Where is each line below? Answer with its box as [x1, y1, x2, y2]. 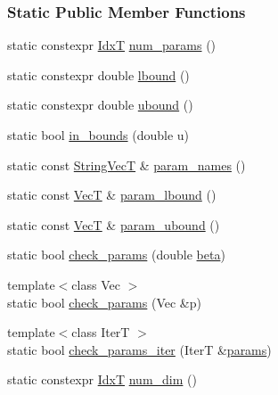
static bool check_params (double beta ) [7, 245, 225, 264]
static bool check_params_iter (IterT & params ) [7, 340, 272, 358]
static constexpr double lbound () [7, 65, 190, 84]
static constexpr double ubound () [7, 95, 193, 114]
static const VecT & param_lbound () [7, 185, 217, 204]
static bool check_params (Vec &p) [7, 292, 201, 311]
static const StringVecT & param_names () [7, 155, 246, 174]
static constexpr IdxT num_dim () [7, 370, 197, 389]
